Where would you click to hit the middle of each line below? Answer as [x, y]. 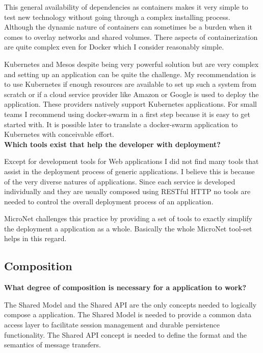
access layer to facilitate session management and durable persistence [112, 325]
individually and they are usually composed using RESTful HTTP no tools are [127, 191]
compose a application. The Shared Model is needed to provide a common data [128, 314]
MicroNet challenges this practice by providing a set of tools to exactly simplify [128, 218]
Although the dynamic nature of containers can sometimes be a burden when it [128, 27]
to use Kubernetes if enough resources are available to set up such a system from [130, 84]
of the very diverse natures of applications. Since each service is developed [120, 181]
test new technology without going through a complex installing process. [117, 17]
